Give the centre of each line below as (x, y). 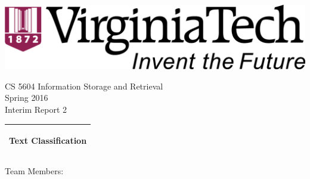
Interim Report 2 (36, 109)
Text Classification (48, 141)
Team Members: (34, 171)
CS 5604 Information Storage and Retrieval (84, 86)
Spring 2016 (27, 98)
